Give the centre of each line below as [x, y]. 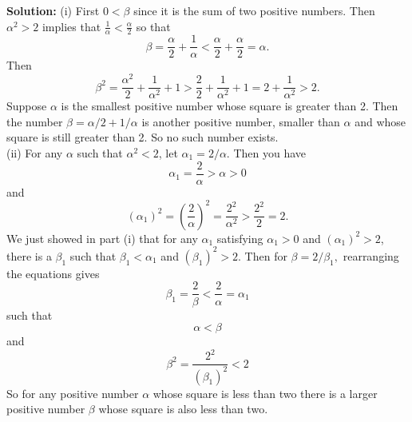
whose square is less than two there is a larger [265, 393]
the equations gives [53, 273]
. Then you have [266, 153]
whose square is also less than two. [183, 409]
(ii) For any [35, 153]
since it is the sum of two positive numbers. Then [254, 10]
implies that [71, 26]
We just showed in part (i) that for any [102, 238]
